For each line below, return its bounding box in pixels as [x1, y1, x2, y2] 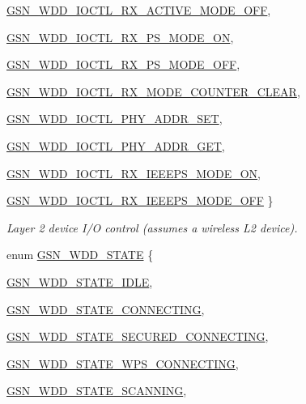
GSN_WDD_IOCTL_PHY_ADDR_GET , [6, 137, 225, 154]
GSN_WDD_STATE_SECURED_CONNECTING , [6, 328, 269, 345]
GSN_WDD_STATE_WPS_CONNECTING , [6, 355, 239, 372]
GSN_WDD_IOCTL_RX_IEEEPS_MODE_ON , [6, 164, 261, 181]
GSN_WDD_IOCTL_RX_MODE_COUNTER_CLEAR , [6, 83, 300, 100]
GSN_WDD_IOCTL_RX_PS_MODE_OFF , [6, 56, 240, 73]
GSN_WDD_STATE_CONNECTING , [6, 300, 205, 317]
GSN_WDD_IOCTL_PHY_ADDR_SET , [6, 110, 223, 127]
